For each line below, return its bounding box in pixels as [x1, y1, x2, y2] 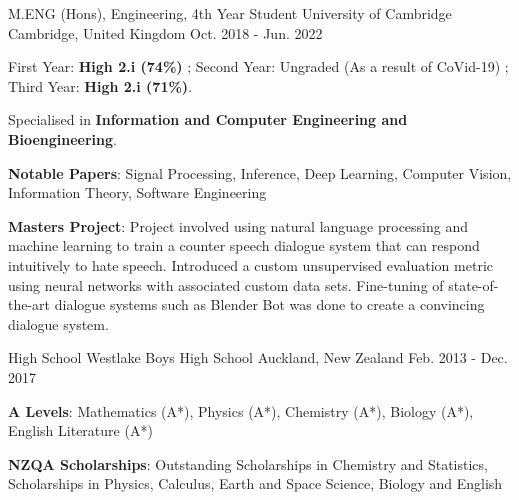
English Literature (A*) [8, 420, 153, 441]
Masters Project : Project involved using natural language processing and [8, 215, 469, 236]
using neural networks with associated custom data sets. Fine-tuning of [8, 274, 444, 295]
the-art [8, 294, 51, 315]
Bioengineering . [8, 128, 117, 149]
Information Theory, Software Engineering [8, 182, 267, 203]
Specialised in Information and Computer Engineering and [8, 109, 408, 130]
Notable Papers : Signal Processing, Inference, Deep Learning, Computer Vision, [8, 162, 512, 183]
